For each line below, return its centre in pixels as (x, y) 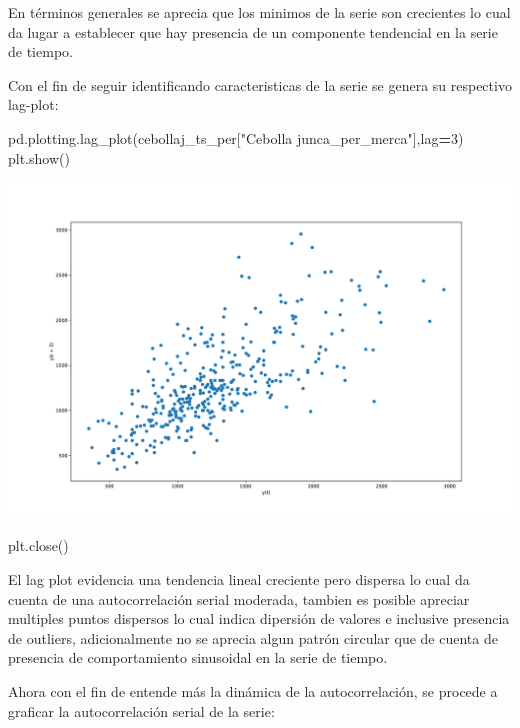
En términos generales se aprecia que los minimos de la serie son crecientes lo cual (259, 12)
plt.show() (39, 157)
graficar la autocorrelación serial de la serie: (141, 710)
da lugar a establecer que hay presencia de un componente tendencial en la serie (253, 31)
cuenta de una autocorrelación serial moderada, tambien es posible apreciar (239, 598)
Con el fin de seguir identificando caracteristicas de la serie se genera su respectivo (260, 84)
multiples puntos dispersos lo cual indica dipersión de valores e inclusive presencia (259, 618)
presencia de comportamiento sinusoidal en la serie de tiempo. (198, 657)
